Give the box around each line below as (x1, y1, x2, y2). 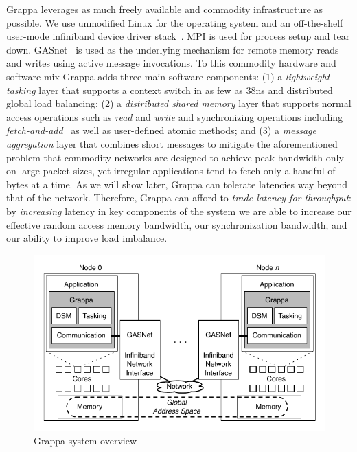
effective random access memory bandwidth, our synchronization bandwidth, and (6, 217, 347, 231)
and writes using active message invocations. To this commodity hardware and (6, 56, 336, 70)
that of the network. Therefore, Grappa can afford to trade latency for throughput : (6, 190, 352, 205)
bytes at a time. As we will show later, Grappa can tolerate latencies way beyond (6, 177, 348, 191)
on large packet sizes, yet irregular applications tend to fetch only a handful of (6, 163, 336, 178)
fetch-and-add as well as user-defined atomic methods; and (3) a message (6, 123, 317, 137)
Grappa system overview (34, 433, 137, 447)
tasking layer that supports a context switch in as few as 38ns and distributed (6, 82, 333, 97)
